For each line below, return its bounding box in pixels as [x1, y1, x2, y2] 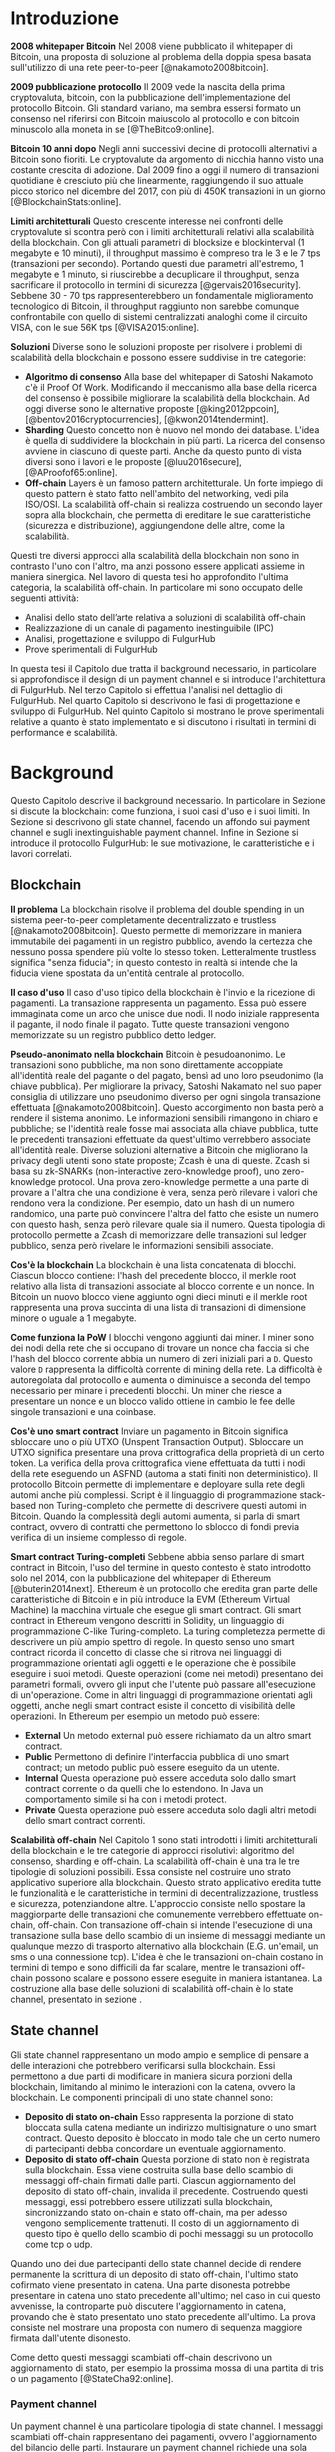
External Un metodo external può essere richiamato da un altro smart [24, 1729, 312, 1741]
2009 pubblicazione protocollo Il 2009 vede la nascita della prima [10, 80, 286, 92]
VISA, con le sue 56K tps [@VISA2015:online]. [10, 321, 200, 333]
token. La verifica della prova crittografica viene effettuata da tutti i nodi [10, 1457, 306, 1469]
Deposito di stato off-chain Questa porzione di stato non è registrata [24, 2153, 310, 2165]
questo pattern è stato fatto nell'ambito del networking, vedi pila [24, 487, 289, 499]
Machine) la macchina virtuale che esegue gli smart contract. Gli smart [10, 1603, 302, 1616]
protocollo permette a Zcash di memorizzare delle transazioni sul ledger [10, 1228, 307, 1241]
